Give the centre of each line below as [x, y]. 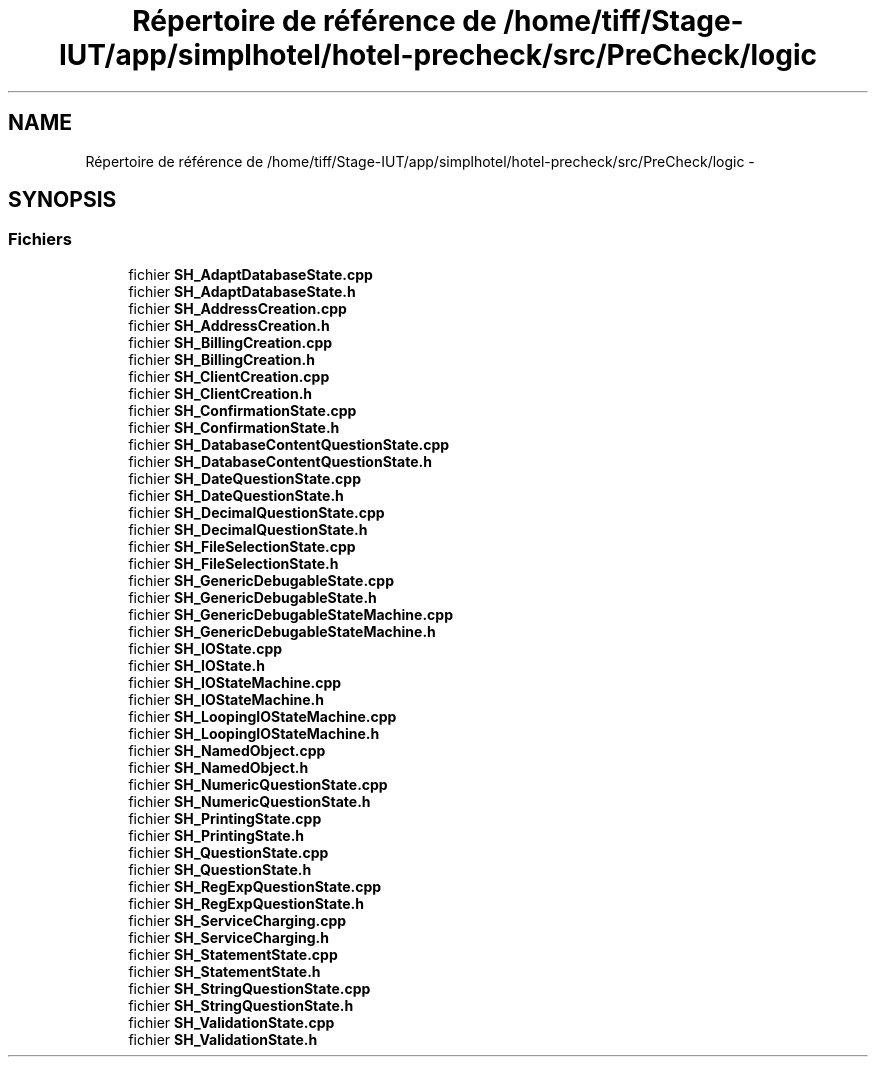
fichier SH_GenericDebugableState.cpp [261, 580]
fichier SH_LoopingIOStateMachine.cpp [262, 716]
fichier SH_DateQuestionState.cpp [244, 478]
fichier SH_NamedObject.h [218, 767]
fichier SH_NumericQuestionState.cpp [258, 784]
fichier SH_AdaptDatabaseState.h [242, 291]
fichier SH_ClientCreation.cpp [229, 376]
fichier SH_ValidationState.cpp [231, 1022]
